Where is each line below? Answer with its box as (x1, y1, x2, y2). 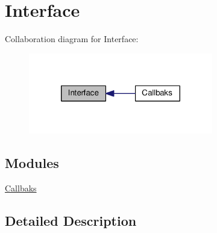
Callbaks (5, 182, 37, 194)
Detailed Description (5, 211, 137, 230)
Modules (5, 154, 59, 172)
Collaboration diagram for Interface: (5, 33, 139, 45)
